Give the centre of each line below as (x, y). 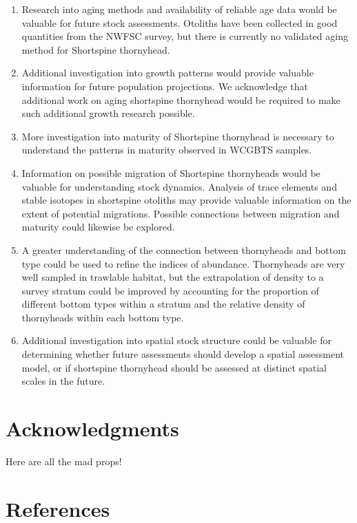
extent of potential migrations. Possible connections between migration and (181, 213)
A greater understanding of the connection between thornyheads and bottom (184, 249)
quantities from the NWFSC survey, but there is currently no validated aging (185, 36)
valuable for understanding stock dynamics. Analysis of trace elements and (179, 186)
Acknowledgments (92, 428)
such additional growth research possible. (108, 113)
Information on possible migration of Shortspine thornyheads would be (171, 172)
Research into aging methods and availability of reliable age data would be (179, 9)
